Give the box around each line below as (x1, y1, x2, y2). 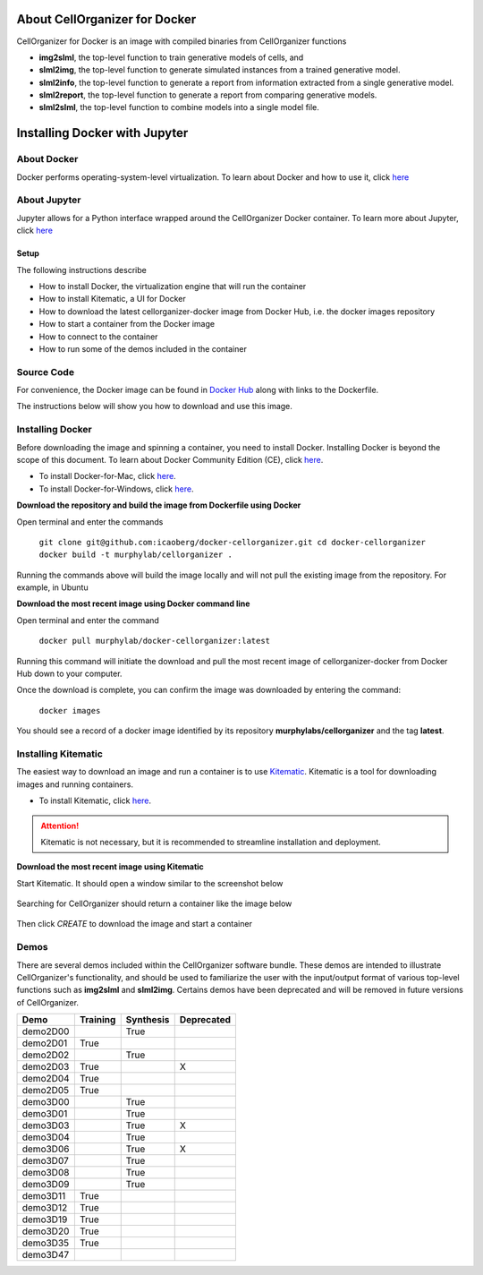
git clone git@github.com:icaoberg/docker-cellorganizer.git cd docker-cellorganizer (38, 537, 427, 547)
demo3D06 (21, 1142, 70, 1155)
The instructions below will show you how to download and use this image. (16, 401, 292, 412)
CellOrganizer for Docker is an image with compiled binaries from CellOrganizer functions (16, 36, 347, 47)
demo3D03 (21, 1119, 70, 1132)
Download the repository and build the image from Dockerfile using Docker (16, 500, 301, 510)
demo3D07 (21, 1155, 69, 1168)
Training (79, 1014, 116, 1026)
